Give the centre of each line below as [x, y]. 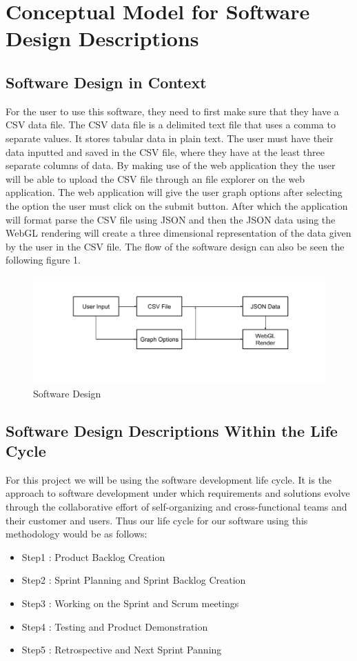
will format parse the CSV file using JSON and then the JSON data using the [171, 219]
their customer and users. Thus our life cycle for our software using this [157, 520]
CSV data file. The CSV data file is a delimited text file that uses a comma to [171, 125]
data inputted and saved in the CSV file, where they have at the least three [165, 151]
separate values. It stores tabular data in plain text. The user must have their [170, 138]
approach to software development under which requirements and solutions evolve [178, 493]
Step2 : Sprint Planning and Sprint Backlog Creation [134, 580]
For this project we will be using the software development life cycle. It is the [169, 479]
